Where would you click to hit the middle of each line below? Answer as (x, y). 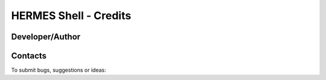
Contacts (29, 56)
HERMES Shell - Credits (71, 16)
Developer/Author (46, 37)
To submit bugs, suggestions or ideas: (59, 70)
